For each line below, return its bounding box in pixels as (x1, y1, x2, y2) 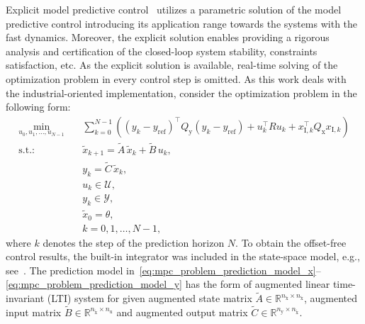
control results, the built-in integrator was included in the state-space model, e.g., (6, 249, 360, 264)
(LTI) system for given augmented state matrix (47, 291, 252, 306)
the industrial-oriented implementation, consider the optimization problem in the (6, 85, 357, 100)
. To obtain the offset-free (235, 235, 347, 250)
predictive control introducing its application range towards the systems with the (6, 16, 358, 30)
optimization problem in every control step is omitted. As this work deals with (6, 71, 347, 86)
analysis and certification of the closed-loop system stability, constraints (6, 43, 318, 58)
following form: (6, 99, 71, 114)
